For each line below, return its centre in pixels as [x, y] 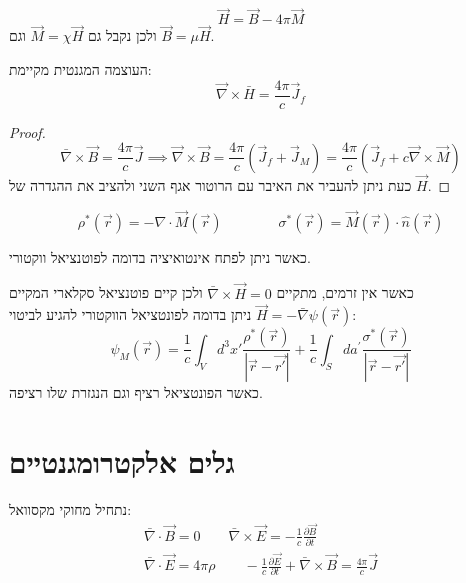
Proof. [27, 131]
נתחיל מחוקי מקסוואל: [70, 509]
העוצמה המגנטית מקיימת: [80, 69]
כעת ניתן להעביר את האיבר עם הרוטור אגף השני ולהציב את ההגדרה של [210, 184]
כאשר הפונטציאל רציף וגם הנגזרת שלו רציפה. [136, 392]
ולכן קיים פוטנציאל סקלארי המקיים [106, 292]
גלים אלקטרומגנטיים [122, 461]
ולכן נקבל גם [122, 35]
